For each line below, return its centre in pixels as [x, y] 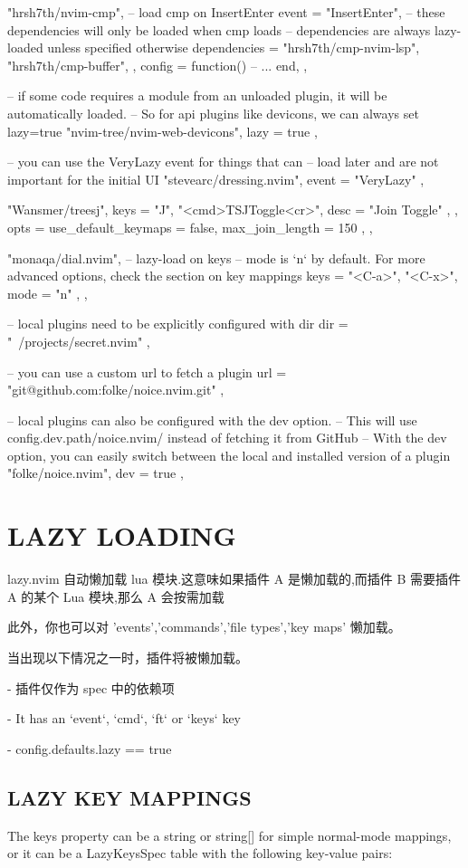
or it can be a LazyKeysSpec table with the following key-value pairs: [200, 853]
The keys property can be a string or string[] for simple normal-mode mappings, [229, 835]
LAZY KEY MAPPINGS [129, 797]
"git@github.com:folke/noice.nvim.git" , [116, 390]
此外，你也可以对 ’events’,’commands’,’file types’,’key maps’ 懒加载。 [204, 627]
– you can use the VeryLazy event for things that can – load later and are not [223, 162]
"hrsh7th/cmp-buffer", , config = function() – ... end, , [158, 65]
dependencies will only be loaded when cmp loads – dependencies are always [219, 29]
